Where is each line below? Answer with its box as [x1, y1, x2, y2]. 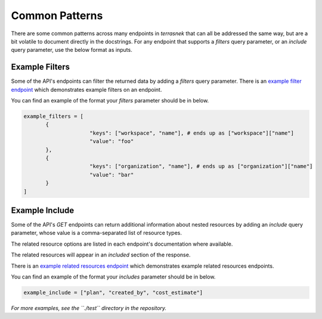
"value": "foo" [89, 138, 134, 145]
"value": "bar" [89, 171, 134, 178]
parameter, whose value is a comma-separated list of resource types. [11, 230, 182, 237]
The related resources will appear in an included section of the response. [11, 251, 191, 259]
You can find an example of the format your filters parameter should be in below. [11, 97, 209, 104]
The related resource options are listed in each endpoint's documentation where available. [11, 240, 233, 247]
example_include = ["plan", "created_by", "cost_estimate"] [23, 289, 203, 296]
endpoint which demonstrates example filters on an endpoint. [11, 86, 162, 93]
